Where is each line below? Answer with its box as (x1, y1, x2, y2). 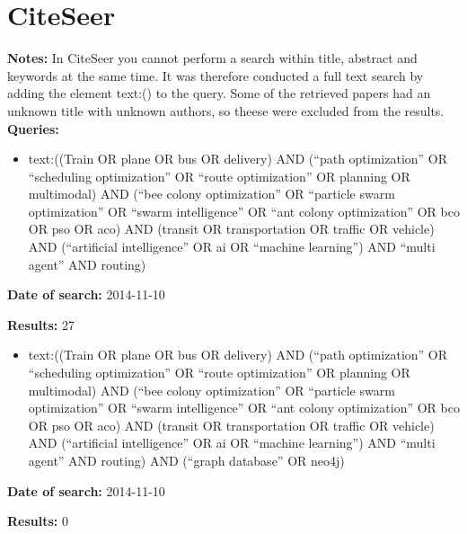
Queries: (7, 119, 59, 138)
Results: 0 (7, 512, 68, 530)
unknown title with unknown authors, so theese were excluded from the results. (7, 101, 445, 120)
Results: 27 (7, 315, 75, 334)
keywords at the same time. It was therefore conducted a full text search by (7, 66, 424, 85)
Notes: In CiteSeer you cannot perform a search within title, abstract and (7, 49, 418, 67)
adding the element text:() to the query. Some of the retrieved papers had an (7, 84, 431, 102)
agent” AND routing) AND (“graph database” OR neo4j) (28, 451, 345, 469)
